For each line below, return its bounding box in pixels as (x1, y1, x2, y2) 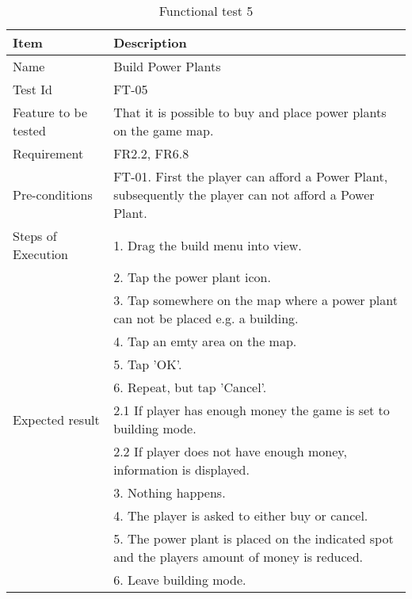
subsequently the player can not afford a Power (113, 185, 375, 204)
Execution (13, 245, 69, 263)
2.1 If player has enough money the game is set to (113, 401, 390, 419)
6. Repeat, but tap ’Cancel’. (113, 378, 267, 396)
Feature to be (13, 103, 88, 121)
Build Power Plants (113, 57, 221, 75)
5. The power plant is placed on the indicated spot (113, 529, 394, 547)
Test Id (13, 80, 52, 98)
